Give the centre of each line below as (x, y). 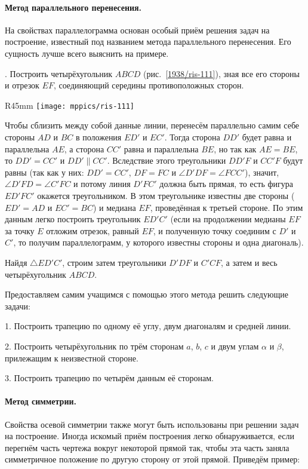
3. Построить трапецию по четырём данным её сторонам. (109, 378)
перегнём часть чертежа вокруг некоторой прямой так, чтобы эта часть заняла (147, 447)
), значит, (262, 172)
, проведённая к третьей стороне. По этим (227, 207)
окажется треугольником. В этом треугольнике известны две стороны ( (166, 195)
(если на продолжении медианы (228, 219)
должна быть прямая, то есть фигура (226, 184)
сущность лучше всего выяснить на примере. (87, 53)
